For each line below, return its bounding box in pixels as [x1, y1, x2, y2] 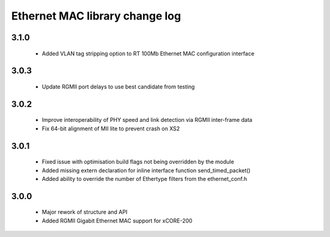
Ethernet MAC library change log [11, 9, 182, 23]
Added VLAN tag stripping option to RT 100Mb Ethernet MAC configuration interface [42, 49, 255, 57]
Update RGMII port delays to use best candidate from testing [42, 83, 195, 90]
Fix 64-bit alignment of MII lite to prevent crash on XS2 [42, 125, 180, 132]
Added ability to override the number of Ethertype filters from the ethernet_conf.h [42, 175, 248, 182]
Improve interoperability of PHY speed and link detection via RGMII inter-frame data [42, 116, 253, 124]
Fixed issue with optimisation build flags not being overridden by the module [42, 158, 235, 166]
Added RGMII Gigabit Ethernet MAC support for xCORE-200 [42, 217, 193, 224]
